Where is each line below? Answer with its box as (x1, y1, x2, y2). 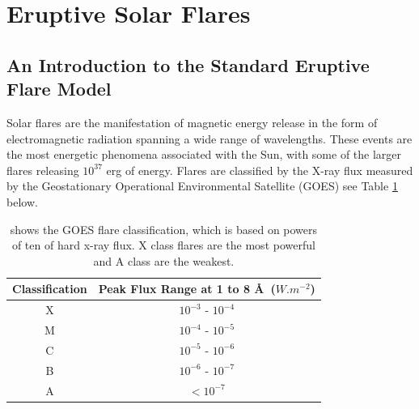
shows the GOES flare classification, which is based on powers (10, 220, 318, 237)
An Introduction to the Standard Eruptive (6, 52, 370, 77)
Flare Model (6, 76, 112, 101)
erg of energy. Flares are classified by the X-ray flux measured (106, 161, 413, 178)
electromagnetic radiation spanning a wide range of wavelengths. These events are (6, 130, 413, 147)
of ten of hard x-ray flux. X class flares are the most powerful (11, 236, 315, 253)
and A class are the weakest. (93, 252, 235, 269)
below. (6, 193, 38, 210)
